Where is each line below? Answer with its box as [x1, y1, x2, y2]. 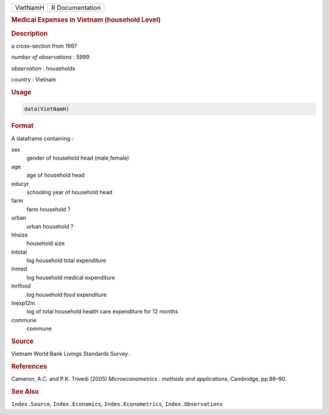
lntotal [11, 248, 27, 255]
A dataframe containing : [11, 135, 74, 142]
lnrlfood [11, 282, 31, 289]
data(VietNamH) [24, 105, 69, 113]
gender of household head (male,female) [26, 154, 129, 161]
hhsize [11, 231, 29, 238]
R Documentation [51, 4, 101, 12]
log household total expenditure [26, 257, 107, 264]
